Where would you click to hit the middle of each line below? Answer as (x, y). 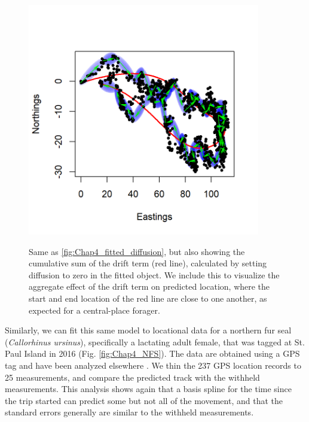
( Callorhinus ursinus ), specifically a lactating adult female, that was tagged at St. (155, 341)
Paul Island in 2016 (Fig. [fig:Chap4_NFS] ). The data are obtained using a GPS (152, 353)
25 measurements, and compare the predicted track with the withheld (132, 377)
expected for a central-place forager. (94, 310)
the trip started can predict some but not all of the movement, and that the (144, 400)
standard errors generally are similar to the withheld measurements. (129, 412)
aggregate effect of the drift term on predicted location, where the (149, 286)
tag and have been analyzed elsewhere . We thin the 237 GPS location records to (153, 365)
